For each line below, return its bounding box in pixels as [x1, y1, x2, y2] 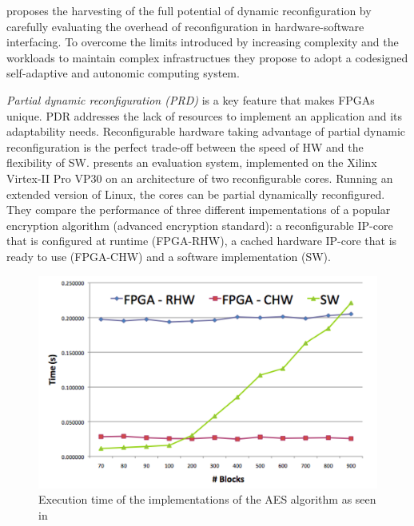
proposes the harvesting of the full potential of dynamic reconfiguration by [6, 2, 372, 18]
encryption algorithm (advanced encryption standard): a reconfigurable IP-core [6, 216, 393, 233]
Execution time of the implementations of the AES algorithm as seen [38, 491, 376, 508]
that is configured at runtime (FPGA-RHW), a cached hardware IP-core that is [6, 232, 397, 249]
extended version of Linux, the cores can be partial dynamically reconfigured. [6, 185, 385, 202]
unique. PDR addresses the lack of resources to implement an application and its [6, 107, 403, 124]
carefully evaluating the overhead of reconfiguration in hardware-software [6, 18, 364, 34]
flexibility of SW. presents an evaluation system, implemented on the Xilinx [6, 154, 377, 171]
